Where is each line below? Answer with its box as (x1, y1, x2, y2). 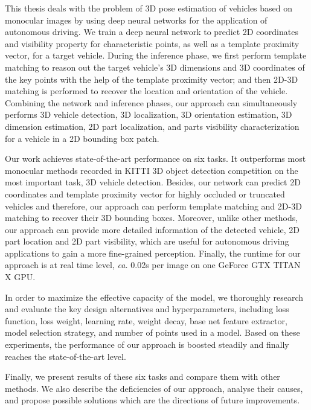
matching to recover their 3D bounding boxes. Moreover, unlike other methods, (5, 211, 298, 224)
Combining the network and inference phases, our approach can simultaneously (5, 96, 298, 109)
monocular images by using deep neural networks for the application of (5, 13, 268, 26)
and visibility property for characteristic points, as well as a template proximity (5, 37, 300, 50)
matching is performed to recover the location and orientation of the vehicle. (5, 85, 288, 97)
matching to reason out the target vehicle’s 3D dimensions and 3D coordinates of (5, 60, 305, 73)
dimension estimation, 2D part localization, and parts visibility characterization (5, 120, 300, 132)
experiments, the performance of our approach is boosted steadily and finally (5, 338, 289, 351)
